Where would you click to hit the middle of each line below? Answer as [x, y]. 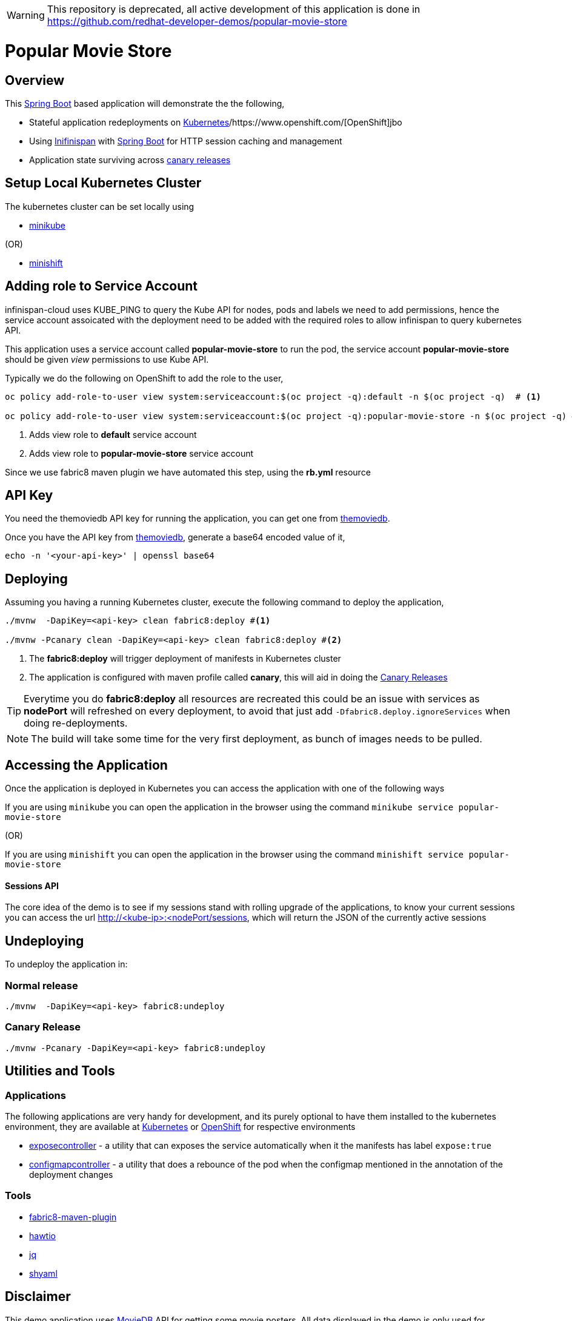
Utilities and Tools [60, 1071]
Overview [35, 80]
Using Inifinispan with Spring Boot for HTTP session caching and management [186, 141]
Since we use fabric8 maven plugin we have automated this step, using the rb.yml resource [188, 472]
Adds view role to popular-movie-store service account [141, 453]
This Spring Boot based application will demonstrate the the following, [145, 103]
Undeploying [45, 941]
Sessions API [32, 886]
